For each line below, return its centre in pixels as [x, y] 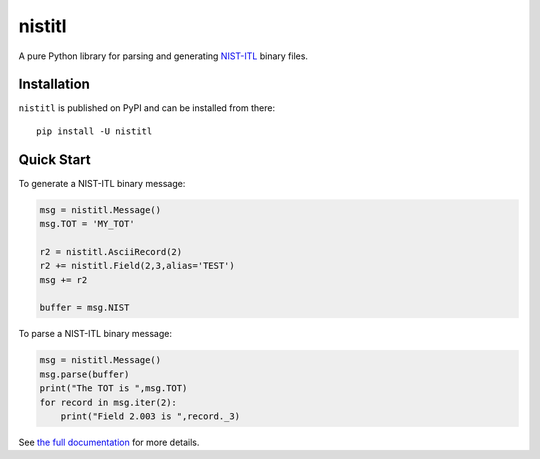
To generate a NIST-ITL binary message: [102, 183]
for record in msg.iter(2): [108, 402]
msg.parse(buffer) [84, 374]
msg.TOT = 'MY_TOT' [87, 224]
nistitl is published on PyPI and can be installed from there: [146, 108]
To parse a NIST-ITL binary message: [95, 334]
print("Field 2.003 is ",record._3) [150, 416]
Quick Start [54, 159]
